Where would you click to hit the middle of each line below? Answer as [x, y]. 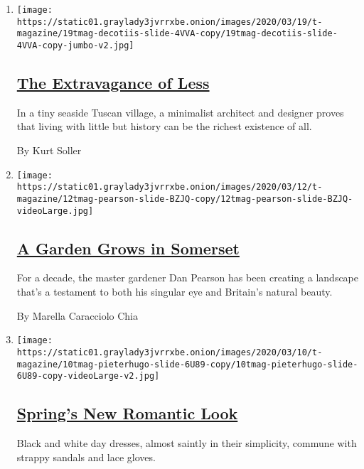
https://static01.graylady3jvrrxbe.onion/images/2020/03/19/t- [170, 22]
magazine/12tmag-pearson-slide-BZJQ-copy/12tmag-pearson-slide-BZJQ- [185, 199]
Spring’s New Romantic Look [127, 413]
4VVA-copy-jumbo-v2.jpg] [75, 45]
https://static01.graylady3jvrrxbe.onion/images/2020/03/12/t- [170, 187]
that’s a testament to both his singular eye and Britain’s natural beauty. [175, 292]
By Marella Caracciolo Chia [77, 315]
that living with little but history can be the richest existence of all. [164, 126]
